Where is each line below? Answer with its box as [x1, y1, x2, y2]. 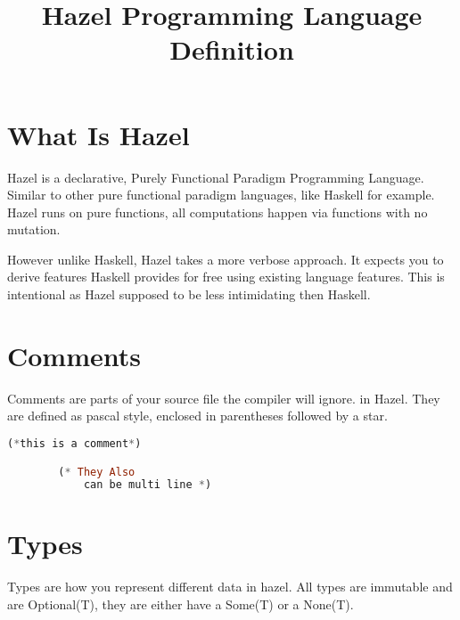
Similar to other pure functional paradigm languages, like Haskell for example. [7, 185, 435, 204]
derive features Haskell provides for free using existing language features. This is [7, 267, 445, 286]
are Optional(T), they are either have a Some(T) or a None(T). [7, 594, 354, 613]
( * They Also [58, 465, 136, 478]
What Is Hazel [7, 116, 190, 152]
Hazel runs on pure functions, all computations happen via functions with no [7, 202, 428, 221]
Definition [169, 31, 294, 68]
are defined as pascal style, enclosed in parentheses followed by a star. [7, 406, 388, 425]
